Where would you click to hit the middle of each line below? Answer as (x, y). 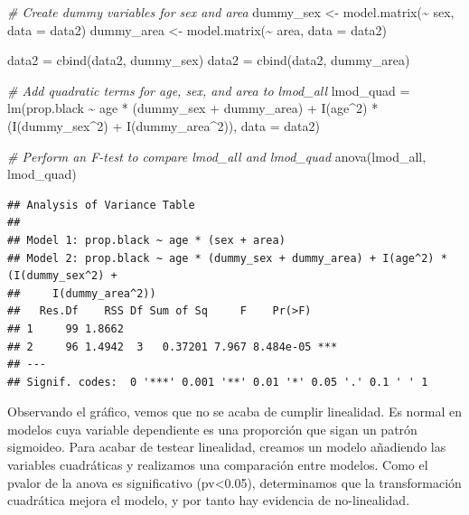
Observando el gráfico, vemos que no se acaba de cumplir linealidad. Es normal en (235, 412)
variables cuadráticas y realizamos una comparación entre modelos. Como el (218, 465)
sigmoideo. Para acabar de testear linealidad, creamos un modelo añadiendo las (227, 447)
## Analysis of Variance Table (101, 205)
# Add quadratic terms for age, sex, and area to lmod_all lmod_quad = (209, 90)
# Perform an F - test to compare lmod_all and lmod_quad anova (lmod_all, (217, 156)
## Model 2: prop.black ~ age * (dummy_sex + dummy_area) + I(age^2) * (227, 258)
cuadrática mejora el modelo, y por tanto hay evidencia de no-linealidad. (209, 500)
